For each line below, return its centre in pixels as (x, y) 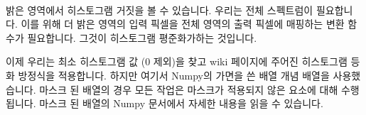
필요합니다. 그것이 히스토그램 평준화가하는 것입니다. (142, 37)
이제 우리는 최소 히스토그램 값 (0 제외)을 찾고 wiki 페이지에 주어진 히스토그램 (177, 61)
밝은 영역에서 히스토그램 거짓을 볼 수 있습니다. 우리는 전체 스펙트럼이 (160, 10)
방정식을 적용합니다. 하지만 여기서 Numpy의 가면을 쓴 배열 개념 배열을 (174, 75)
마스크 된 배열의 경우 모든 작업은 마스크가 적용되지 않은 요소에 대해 (189, 89)
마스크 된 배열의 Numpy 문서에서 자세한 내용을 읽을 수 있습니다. (181, 103)
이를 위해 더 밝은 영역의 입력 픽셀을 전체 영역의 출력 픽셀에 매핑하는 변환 (183, 24)
